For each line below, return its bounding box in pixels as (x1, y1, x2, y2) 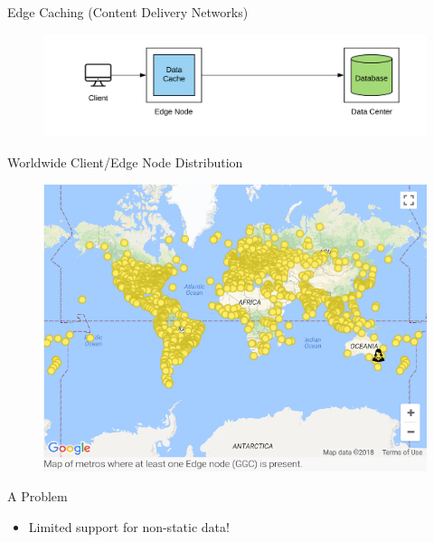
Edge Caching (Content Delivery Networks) (7, 3, 249, 21)
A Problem (7, 487, 68, 506)
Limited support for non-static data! (28, 517, 230, 536)
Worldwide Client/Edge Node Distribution (7, 153, 243, 172)
